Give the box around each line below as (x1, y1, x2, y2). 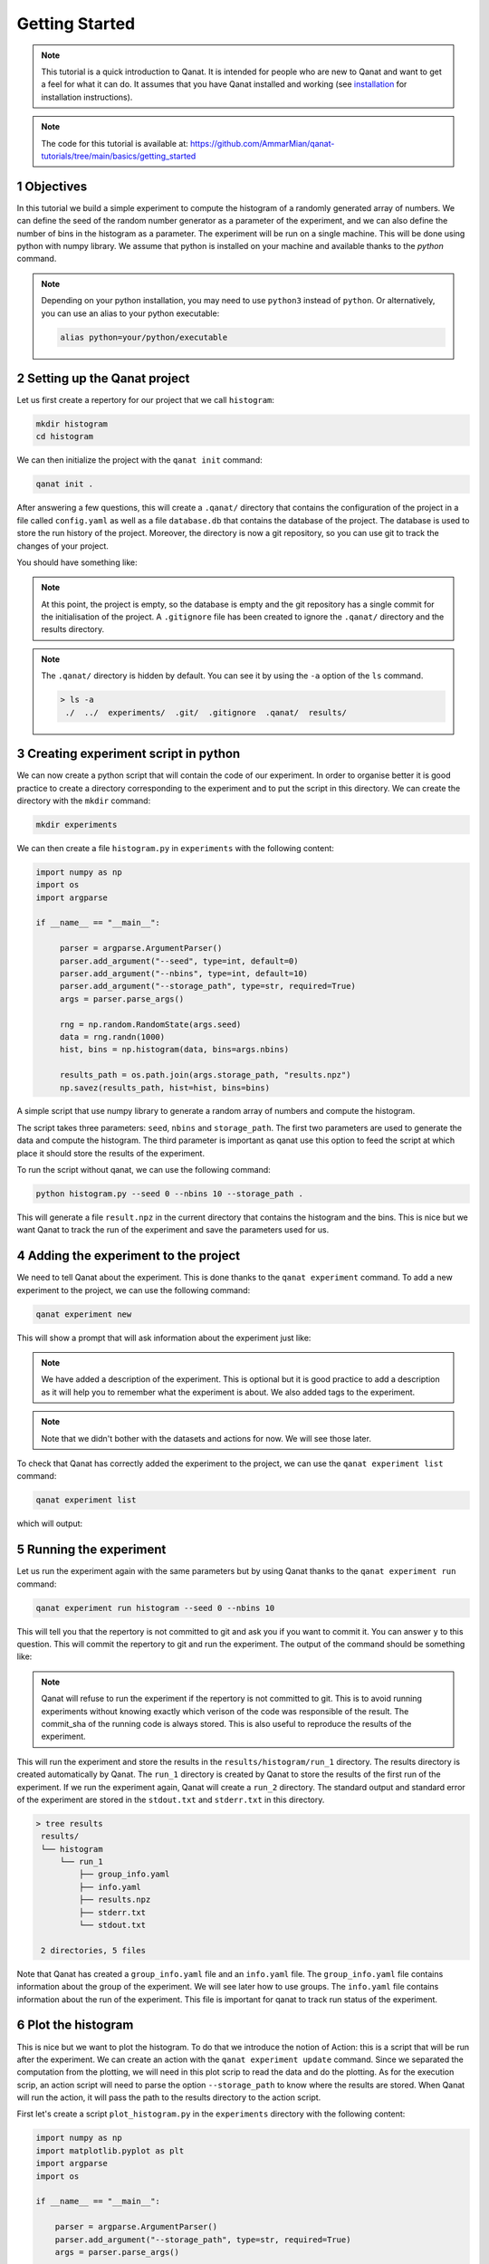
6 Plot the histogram (16, 2018, 134, 2033)
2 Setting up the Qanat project (16, 370, 190, 386)
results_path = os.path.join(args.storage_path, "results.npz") (59, 1070, 351, 1080)
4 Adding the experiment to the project (16, 1248, 240, 1263)
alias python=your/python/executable (60, 331, 228, 342)
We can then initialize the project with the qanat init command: (16, 455, 263, 465)
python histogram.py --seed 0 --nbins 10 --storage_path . (35, 1189, 303, 1199)
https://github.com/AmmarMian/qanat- (190, 138, 335, 149)
